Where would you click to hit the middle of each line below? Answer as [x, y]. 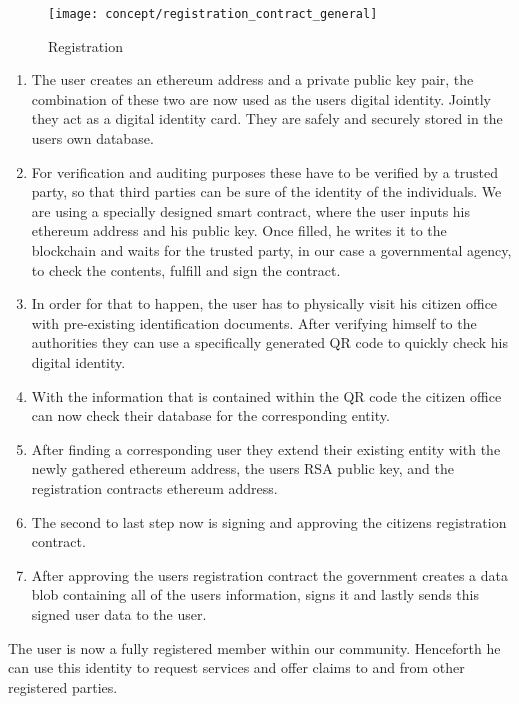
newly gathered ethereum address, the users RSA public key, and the [243, 468]
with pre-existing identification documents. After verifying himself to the [254, 322]
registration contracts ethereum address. [154, 487]
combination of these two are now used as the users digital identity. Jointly [261, 98]
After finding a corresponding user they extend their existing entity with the [266, 448]
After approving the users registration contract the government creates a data [270, 574]
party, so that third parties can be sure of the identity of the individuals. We [266, 191]
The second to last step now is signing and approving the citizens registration [269, 521]
